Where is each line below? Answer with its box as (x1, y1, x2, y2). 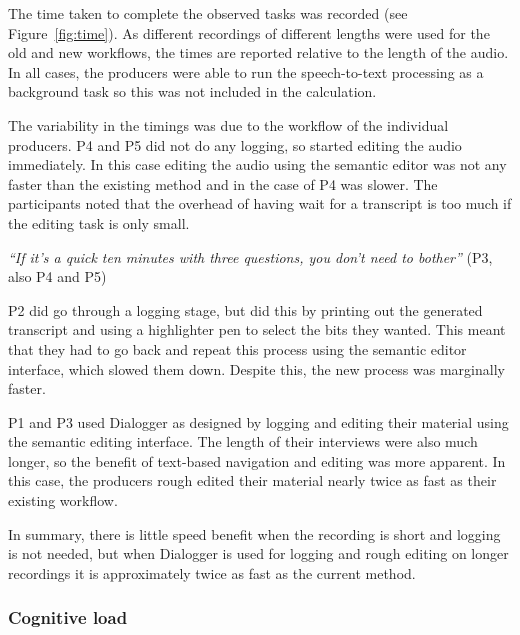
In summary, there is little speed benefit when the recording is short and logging (8, 523, 501, 544)
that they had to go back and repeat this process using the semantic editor (8, 338, 467, 359)
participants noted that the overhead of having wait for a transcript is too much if (8, 193, 512, 214)
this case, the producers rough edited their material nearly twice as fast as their (8, 470, 497, 491)
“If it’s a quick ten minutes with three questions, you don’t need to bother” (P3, (8, 246, 493, 267)
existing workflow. (8, 490, 118, 511)
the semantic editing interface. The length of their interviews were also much (8, 431, 478, 452)
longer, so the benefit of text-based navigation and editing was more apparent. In (8, 450, 506, 471)
